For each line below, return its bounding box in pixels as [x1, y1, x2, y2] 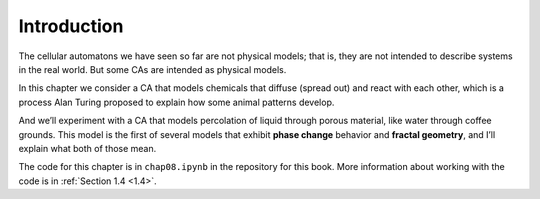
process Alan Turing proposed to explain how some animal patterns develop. [18, 96, 335, 108]
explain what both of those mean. [18, 142, 157, 154]
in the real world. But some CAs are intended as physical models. [18, 63, 287, 75]
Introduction [18, 15, 124, 37]
